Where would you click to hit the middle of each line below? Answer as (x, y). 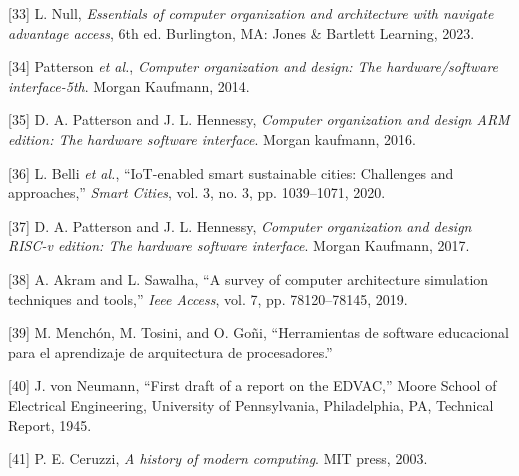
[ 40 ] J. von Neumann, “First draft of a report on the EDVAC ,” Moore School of (252, 385)
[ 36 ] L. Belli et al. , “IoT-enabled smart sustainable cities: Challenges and (231, 172)
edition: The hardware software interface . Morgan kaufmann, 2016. (212, 138)
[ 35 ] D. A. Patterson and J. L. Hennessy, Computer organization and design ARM (259, 119)
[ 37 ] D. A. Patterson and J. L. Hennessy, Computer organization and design (240, 225)
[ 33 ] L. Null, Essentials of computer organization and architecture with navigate (251, 13)
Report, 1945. (50, 424)
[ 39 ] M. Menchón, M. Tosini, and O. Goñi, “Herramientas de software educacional (258, 332)
